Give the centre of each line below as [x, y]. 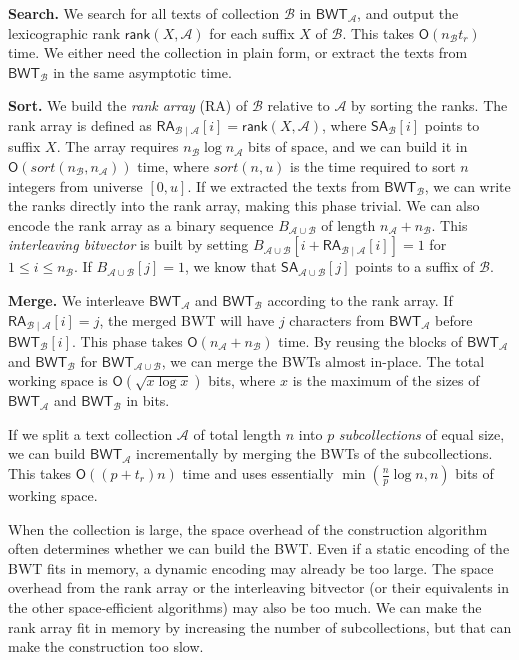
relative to [298, 105]
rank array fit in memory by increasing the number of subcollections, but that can [260, 626]
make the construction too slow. [106, 646]
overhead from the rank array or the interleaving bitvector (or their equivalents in [258, 587]
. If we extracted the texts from [283, 185]
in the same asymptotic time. [142, 71]
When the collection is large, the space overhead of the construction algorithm [248, 528]
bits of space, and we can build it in [357, 146]
